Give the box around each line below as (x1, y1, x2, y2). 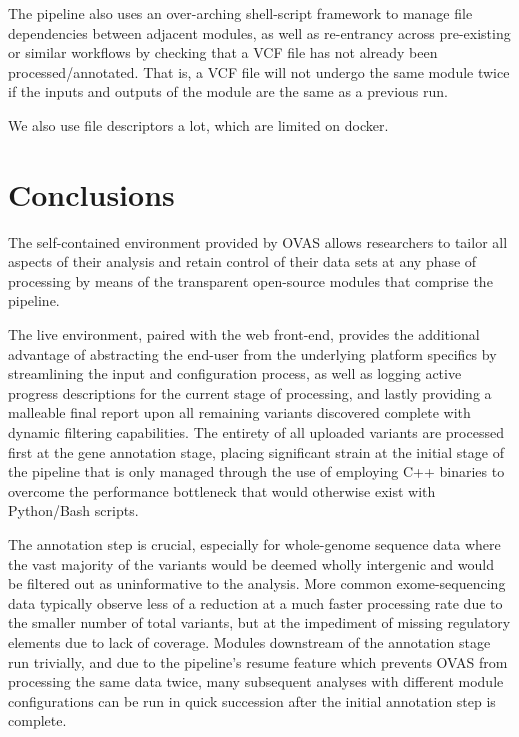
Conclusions (8, 173, 175, 214)
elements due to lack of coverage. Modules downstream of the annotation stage (8, 631, 491, 652)
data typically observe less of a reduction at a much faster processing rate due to (8, 592, 503, 613)
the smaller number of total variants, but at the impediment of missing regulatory (8, 612, 511, 633)
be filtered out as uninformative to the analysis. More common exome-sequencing (8, 573, 506, 594)
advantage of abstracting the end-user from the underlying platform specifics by (8, 343, 497, 364)
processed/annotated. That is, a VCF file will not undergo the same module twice (8, 61, 510, 82)
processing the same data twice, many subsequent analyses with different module (8, 671, 504, 692)
